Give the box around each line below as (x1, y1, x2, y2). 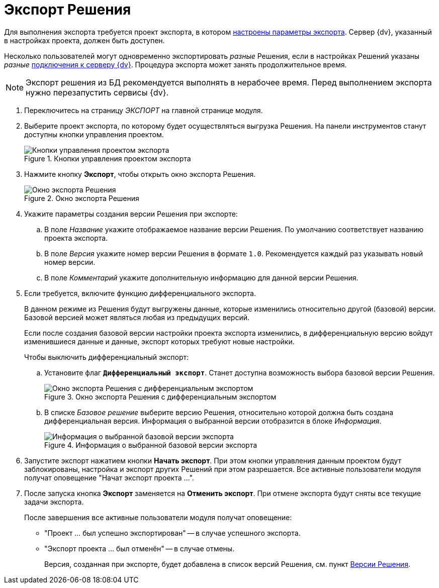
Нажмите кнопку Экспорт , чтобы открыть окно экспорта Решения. (24, 169, 256, 178)
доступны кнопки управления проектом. (24, 130, 164, 139)
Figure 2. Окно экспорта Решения (24, 193, 139, 203)
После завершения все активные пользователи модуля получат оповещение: (24, 513, 292, 522)
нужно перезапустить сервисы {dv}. (26, 87, 169, 97)
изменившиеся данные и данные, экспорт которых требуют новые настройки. (24, 337, 295, 346)
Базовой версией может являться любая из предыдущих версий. (24, 313, 249, 322)
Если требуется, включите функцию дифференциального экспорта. (24, 288, 256, 298)
